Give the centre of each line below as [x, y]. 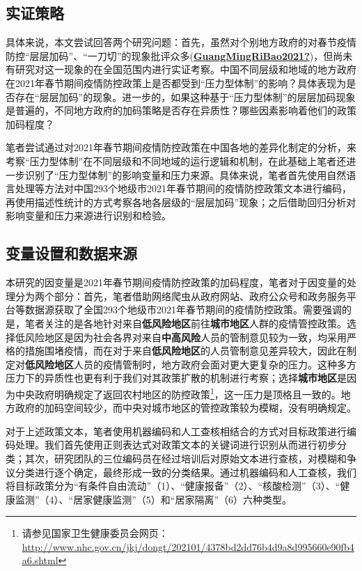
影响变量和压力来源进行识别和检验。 [88, 216]
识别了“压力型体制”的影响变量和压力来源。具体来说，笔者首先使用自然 [186, 174]
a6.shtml [40, 560]
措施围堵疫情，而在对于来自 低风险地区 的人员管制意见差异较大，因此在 [186, 351]
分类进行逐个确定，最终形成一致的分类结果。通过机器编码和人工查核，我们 [186, 472]
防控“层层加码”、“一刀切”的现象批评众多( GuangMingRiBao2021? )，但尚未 [179, 55]
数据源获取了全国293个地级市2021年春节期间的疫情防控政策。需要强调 [183, 310]
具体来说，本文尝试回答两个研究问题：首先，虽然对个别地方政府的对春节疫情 [181, 42]
